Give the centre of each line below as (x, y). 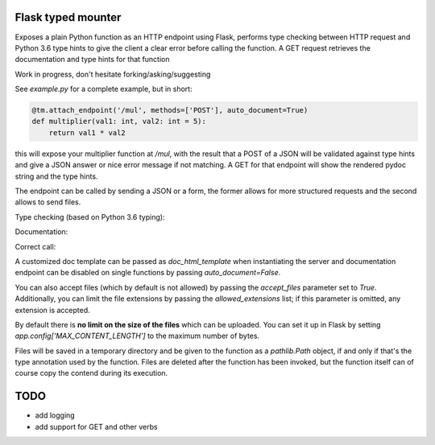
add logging (55, 415)
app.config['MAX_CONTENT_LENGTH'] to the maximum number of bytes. (137, 336)
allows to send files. (48, 202)
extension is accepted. (52, 310)
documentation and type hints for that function (92, 60)
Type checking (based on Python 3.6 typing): (90, 216)
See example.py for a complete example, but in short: (104, 89)
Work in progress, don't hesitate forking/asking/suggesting (113, 74)
